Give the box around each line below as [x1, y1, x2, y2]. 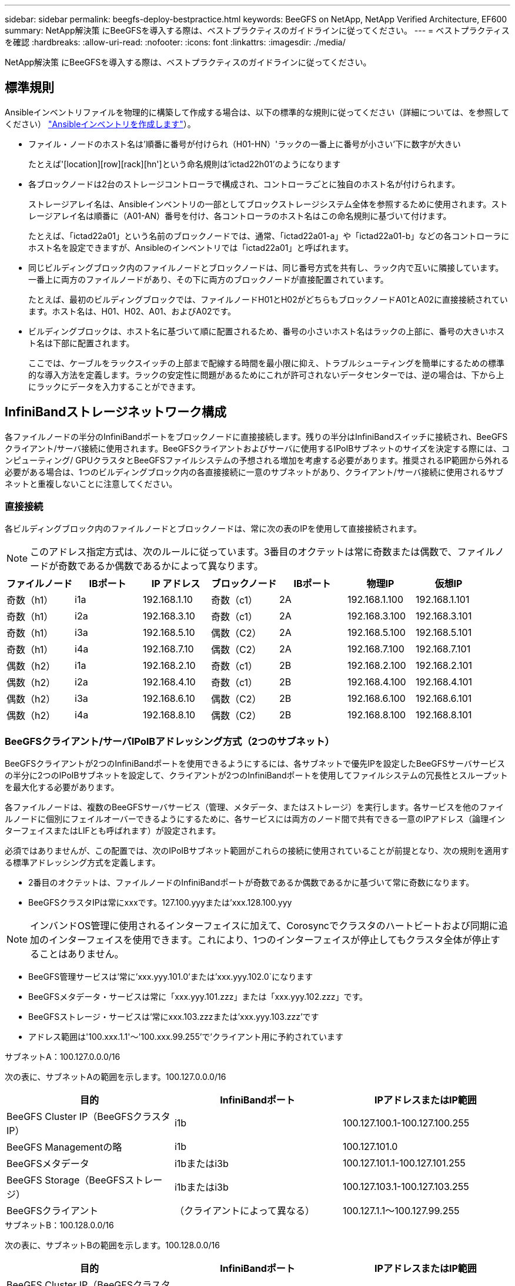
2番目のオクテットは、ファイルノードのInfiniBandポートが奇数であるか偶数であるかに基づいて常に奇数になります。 [28, 877, 474, 888]
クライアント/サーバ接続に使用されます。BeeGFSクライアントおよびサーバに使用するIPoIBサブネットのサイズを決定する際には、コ [5, 443, 510, 453]
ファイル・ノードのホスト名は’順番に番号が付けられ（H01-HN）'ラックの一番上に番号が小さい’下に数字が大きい [28, 138, 461, 149]
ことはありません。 [39, 948, 124, 960]
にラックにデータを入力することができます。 [28, 381, 200, 392]
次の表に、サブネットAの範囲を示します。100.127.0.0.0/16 [5, 1072, 226, 1082]
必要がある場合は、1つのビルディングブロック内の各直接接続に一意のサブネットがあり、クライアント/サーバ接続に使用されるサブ [5, 466, 504, 477]
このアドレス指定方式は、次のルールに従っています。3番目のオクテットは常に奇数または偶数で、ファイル [30, 546, 495, 558]
